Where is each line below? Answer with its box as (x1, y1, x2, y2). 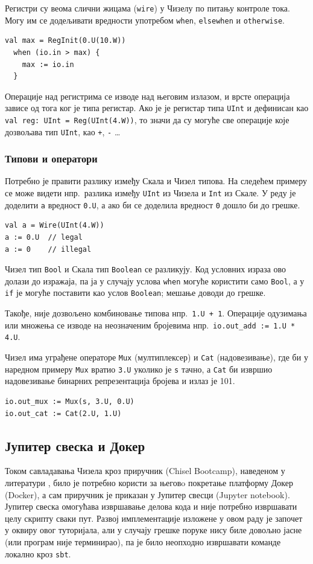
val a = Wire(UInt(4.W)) (5, 221, 104, 230)
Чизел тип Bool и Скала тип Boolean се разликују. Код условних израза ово (5, 263, 286, 275)
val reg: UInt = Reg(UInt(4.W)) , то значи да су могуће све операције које (5, 113, 289, 126)
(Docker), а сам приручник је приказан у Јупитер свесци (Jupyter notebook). (5, 488, 290, 501)
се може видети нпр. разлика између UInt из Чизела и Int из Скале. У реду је (5, 187, 296, 199)
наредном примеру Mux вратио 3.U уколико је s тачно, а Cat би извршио (5, 362, 273, 375)
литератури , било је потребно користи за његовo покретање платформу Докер (5, 476, 293, 489)
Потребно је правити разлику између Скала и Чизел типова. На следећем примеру (5, 175, 308, 187)
